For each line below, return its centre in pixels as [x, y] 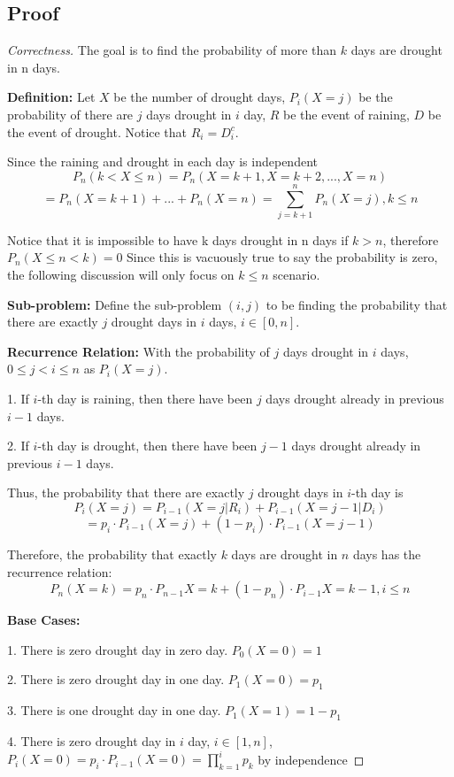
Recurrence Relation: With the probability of [139, 351]
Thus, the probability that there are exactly [126, 492]
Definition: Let [51, 97]
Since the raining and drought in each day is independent [162, 162]
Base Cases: [44, 620]
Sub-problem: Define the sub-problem [115, 304]
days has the [387, 554]
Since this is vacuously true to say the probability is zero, [282, 257]
